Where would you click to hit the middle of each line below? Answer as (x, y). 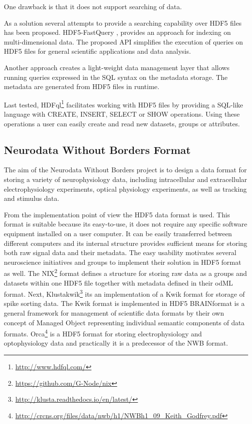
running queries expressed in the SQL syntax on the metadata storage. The (116, 77)
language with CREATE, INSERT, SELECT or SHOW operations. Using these (122, 114)
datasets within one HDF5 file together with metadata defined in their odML (118, 282)
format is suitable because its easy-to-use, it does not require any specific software (126, 224)
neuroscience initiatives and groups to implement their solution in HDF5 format (123, 262)
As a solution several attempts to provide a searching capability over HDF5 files (123, 23)
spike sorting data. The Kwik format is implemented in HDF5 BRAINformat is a (124, 303)
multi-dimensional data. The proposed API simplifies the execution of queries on (124, 41)
